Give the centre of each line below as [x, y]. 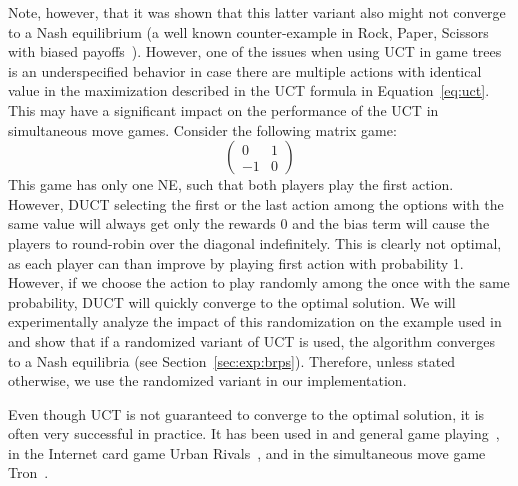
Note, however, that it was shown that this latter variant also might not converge [257, 12]
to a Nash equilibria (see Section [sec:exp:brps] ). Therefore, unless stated [232, 360]
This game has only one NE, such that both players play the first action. [231, 184]
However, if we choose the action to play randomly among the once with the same [259, 282]
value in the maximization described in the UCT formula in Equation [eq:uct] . [249, 90]
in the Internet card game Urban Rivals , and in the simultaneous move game [247, 452]
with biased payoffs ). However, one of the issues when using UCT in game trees [255, 51]
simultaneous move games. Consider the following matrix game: [202, 129]
